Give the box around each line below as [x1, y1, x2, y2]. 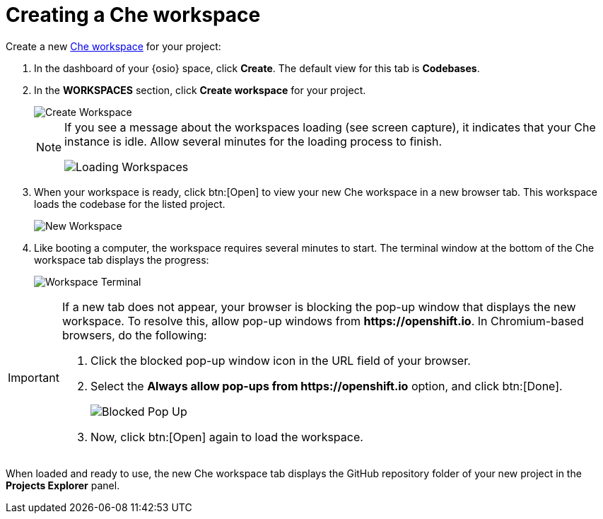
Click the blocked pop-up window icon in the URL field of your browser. [90, 353, 471, 368]
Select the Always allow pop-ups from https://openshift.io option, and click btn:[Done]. [90, 378, 563, 393]
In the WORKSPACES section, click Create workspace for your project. [34, 83, 366, 96]
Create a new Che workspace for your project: [6, 40, 221, 52]
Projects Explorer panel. [6, 479, 120, 491]
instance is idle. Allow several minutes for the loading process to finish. [64, 134, 443, 148]
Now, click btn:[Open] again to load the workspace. [90, 429, 363, 444]
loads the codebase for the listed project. [34, 197, 226, 210]
